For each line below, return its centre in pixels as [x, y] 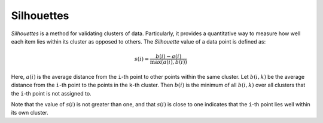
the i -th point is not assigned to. [51, 93]
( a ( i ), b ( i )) [174, 62]
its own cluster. [30, 113]
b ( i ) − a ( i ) [169, 56]
